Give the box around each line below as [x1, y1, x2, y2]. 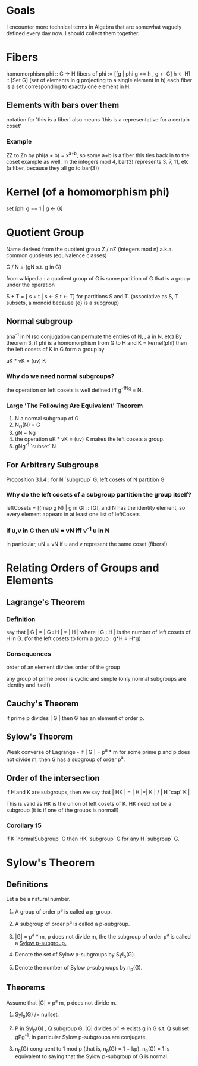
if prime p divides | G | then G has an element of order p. [6, 714, 144, 721]
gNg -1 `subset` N [14, 442, 56, 450]
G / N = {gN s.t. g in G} [6, 263, 62, 270]
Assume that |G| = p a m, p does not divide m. [6, 998, 117, 1006]
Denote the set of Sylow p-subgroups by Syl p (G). [14, 950, 136, 959]
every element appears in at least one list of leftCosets [6, 510, 140, 518]
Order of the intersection [6, 773, 100, 783]
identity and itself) [6, 681, 51, 688]
